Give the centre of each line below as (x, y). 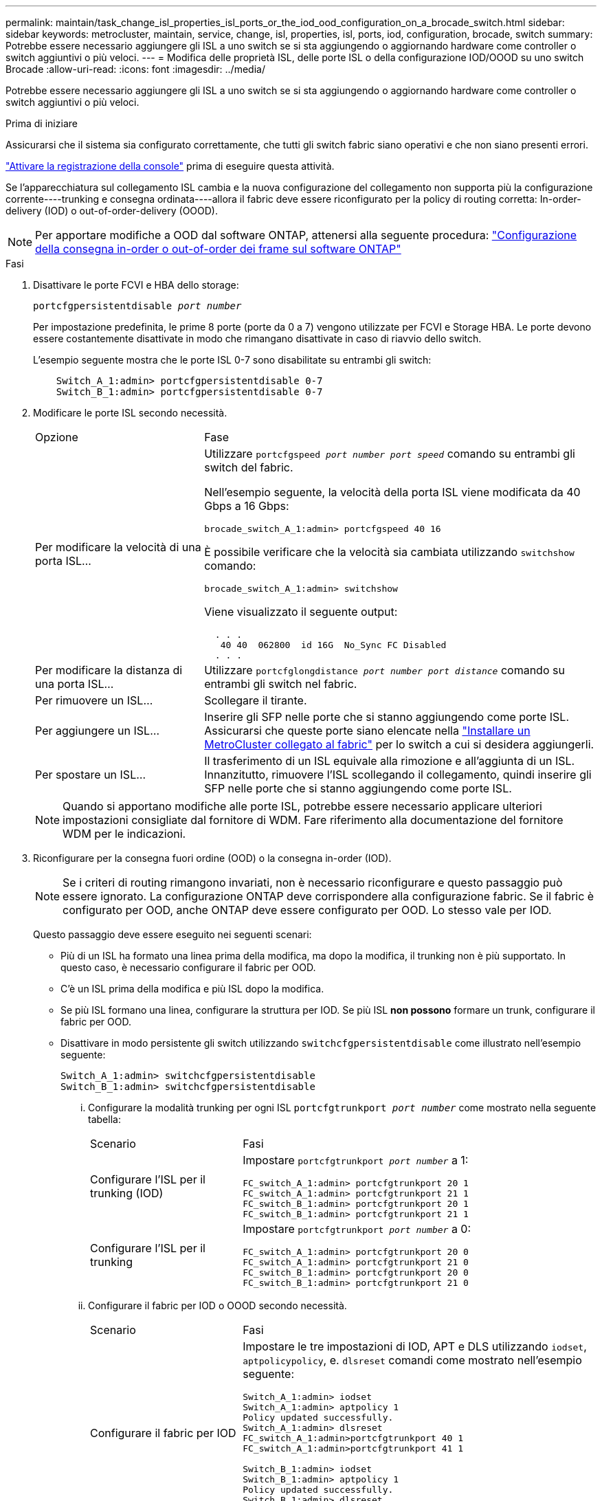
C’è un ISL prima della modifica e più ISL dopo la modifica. (192, 989)
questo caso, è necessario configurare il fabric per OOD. (188, 967)
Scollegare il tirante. (256, 700)
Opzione (57, 437)
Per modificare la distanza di (109, 670)
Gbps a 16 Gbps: (247, 506)
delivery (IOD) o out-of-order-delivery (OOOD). (112, 211)
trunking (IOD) (127, 1193)
